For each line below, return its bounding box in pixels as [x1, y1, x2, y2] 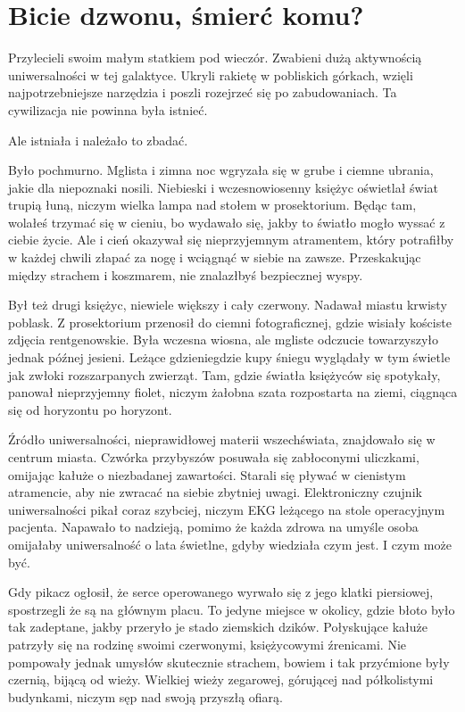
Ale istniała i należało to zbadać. [8, 130, 188, 149]
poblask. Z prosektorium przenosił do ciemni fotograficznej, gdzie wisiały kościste [8, 312, 452, 331]
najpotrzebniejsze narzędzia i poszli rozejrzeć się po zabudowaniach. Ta [8, 83, 397, 102]
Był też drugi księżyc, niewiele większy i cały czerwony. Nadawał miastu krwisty [8, 295, 447, 314]
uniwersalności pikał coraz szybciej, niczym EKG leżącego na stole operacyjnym [8, 500, 445, 518]
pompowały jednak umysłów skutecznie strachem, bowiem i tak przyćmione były [8, 652, 450, 671]
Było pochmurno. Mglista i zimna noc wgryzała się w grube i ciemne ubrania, [8, 161, 434, 179]
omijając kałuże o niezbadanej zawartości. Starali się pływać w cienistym [8, 465, 406, 484]
